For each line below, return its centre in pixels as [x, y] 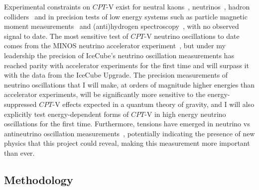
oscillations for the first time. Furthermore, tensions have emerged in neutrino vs [127, 124]
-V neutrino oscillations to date [192, 36]
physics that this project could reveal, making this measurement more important [127, 143]
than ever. [19, 152]
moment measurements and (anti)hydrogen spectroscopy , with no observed [122, 26]
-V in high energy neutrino [185, 114]
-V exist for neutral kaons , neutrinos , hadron [178, 6]
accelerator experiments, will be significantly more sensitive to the [105, 94]
